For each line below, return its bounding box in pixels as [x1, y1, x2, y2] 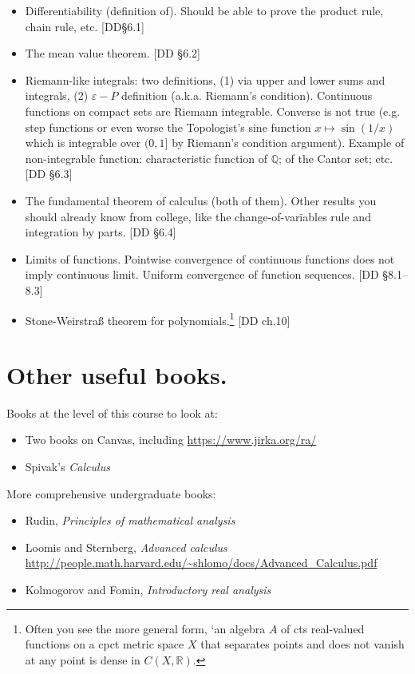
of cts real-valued [281, 620, 365, 636]
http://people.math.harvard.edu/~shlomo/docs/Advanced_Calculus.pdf [25, 554, 377, 571]
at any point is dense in [25, 651, 140, 668]
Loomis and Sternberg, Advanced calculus [25, 538, 227, 555]
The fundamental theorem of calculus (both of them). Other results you [25, 192, 377, 208]
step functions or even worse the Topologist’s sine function [25, 118, 311, 135]
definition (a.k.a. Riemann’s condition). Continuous [121, 87, 373, 104]
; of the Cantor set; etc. [279, 149, 393, 166]
